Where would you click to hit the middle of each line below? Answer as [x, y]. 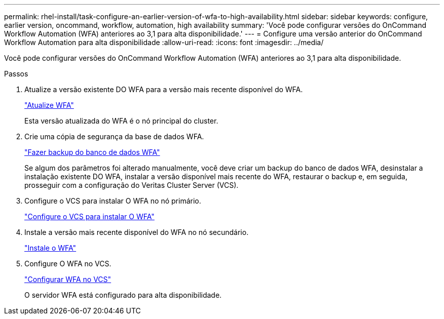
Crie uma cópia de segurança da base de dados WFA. [114, 136]
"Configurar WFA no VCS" [68, 279]
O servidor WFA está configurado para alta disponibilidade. [123, 295]
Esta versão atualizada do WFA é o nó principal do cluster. [121, 121]
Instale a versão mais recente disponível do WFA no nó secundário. [137, 232]
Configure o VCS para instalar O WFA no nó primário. [113, 201]
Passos [16, 74]
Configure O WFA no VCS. [68, 264]
